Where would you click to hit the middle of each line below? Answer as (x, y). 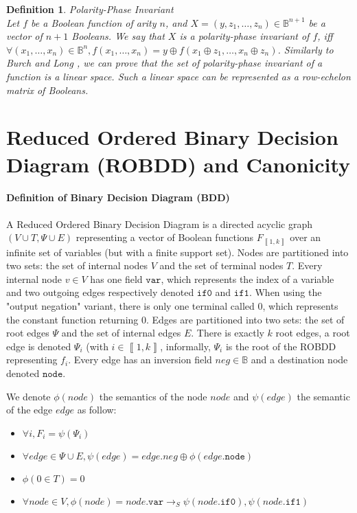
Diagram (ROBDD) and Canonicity (178, 164)
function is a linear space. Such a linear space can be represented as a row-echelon (178, 76)
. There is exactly (228, 333)
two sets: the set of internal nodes (77, 265)
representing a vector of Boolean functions (165, 237)
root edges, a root (313, 333)
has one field (116, 278)
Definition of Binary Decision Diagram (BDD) (118, 197)
